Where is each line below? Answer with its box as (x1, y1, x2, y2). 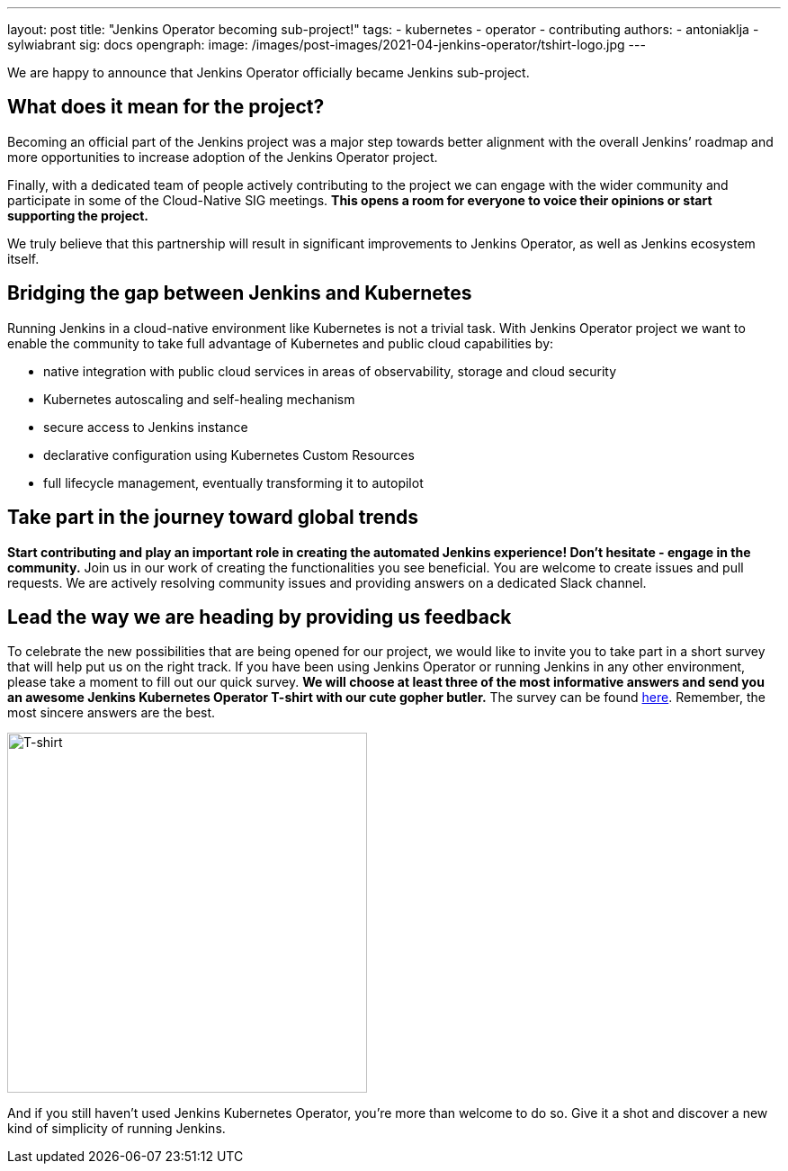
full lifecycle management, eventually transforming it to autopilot (43, 474, 424, 491)
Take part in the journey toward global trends (7, 506, 419, 529)
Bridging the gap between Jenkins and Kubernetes (7, 282, 472, 305)
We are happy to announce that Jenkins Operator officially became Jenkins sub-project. (7, 65, 530, 80)
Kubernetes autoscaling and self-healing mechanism (43, 391, 355, 407)
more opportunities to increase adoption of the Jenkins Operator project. (7, 149, 438, 165)
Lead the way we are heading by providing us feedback (7, 605, 512, 628)
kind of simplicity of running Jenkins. (7, 1121, 226, 1137)
